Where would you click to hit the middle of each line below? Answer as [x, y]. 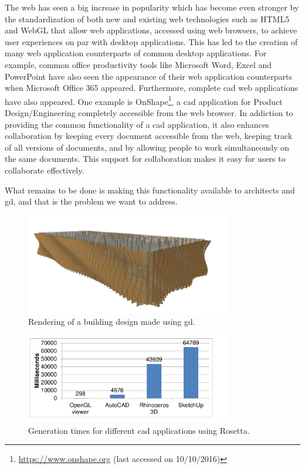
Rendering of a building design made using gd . [112, 322]
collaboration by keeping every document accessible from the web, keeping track [149, 136]
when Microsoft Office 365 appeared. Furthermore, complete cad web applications [151, 88]
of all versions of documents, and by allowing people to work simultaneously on [147, 147]
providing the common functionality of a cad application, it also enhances [137, 124]
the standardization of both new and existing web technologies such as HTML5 [147, 18]
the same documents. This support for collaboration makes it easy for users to [145, 159]
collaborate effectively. [45, 170]
